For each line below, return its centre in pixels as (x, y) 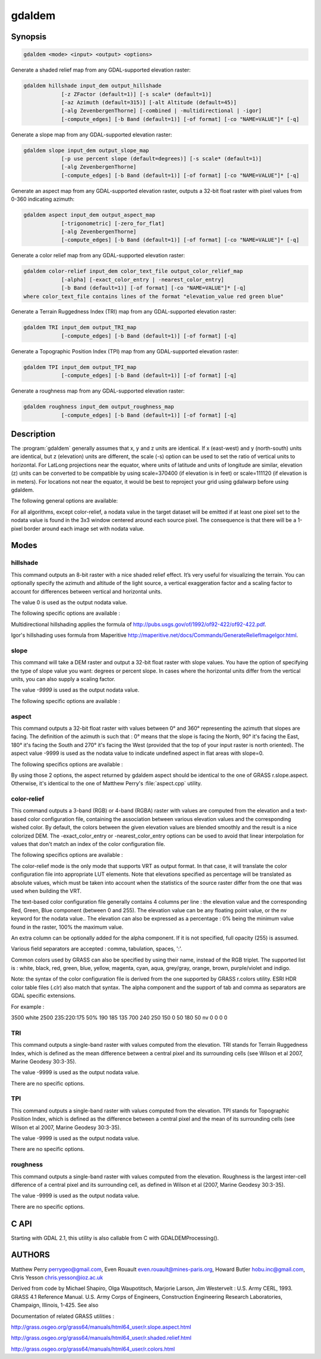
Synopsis (29, 37)
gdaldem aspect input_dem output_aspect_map (89, 215)
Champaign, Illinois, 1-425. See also (55, 1305)
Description (33, 434)
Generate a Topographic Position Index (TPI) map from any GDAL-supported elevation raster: (125, 351)
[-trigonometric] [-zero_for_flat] (113, 223)
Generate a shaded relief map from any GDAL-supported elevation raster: (101, 70)
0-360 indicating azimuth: (43, 199)
